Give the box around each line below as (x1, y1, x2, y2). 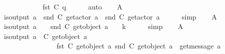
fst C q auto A (42, 1, 123, 11)
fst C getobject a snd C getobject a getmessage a (56, 40, 221, 51)
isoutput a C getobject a (4, 30, 87, 41)
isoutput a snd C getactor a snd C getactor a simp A (4, 11, 217, 21)
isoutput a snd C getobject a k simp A (4, 21, 183, 31)
